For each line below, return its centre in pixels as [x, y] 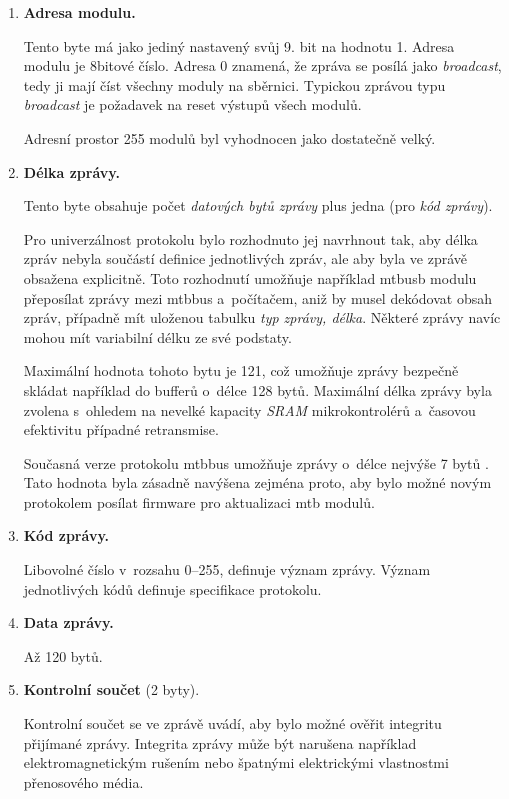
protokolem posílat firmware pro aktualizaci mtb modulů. [199, 501]
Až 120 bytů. [63, 655]
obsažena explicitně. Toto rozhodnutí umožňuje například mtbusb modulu [250, 277]
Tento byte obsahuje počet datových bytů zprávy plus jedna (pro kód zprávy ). [258, 205]
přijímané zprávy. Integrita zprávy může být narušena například [220, 742]
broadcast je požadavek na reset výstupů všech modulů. [192, 104]
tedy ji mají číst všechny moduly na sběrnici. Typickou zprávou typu [234, 84]
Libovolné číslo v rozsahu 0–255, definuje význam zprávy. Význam [227, 569]
